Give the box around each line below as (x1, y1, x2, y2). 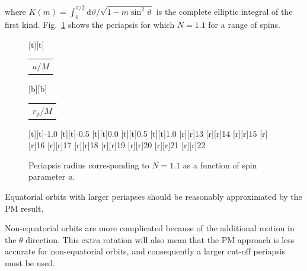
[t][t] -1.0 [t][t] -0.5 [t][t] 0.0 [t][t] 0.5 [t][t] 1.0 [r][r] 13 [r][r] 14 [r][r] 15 (28, 127, 257, 139)
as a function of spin (183, 158, 257, 171)
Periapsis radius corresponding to (28, 158, 149, 171)
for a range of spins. (208, 18, 280, 31)
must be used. (5, 256, 55, 269)
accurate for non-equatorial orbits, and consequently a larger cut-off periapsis (5, 245, 286, 257)
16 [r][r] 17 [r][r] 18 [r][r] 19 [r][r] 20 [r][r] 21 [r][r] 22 (36, 139, 206, 151)
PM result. (5, 202, 44, 214)
